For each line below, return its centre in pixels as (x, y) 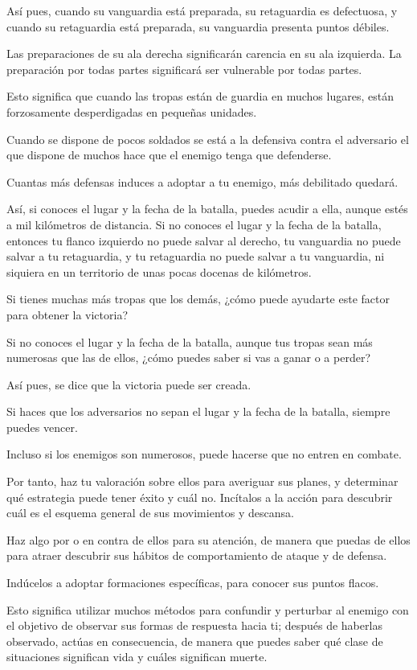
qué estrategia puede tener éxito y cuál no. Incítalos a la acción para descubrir (200, 497)
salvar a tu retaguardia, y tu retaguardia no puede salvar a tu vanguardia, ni (196, 256)
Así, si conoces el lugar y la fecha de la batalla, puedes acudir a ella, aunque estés (207, 209)
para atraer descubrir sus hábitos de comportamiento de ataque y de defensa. (197, 555)
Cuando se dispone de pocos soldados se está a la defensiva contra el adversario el (208, 139)
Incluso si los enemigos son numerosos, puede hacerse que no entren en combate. (204, 454)
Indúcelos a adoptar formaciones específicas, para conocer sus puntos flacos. (193, 583)
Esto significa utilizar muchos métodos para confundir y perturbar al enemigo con (208, 609)
